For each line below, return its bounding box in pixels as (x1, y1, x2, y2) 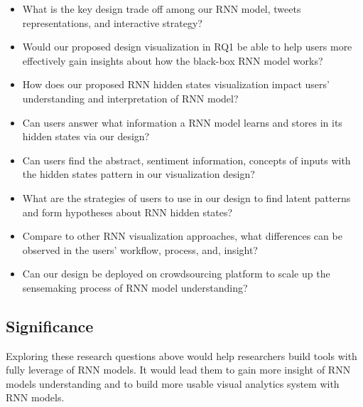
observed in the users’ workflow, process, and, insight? (22, 242, 258, 257)
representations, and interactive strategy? (22, 15, 202, 30)
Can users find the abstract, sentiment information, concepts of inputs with (22, 152, 351, 167)
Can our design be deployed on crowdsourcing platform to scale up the (22, 266, 330, 281)
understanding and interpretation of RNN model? (22, 90, 239, 105)
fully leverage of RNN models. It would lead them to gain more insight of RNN (6, 362, 351, 377)
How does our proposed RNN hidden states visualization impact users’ (22, 77, 330, 92)
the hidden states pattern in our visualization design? (22, 166, 255, 181)
